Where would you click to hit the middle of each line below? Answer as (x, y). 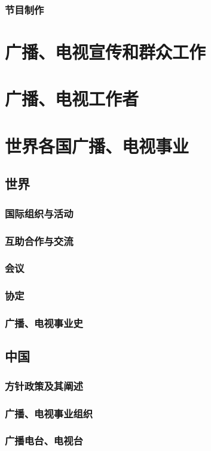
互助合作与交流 (39, 240)
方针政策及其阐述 (44, 385)
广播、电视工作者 (72, 99)
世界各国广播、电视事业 (97, 145)
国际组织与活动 (39, 213)
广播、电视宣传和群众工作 (105, 52)
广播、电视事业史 (44, 323)
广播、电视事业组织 (49, 413)
